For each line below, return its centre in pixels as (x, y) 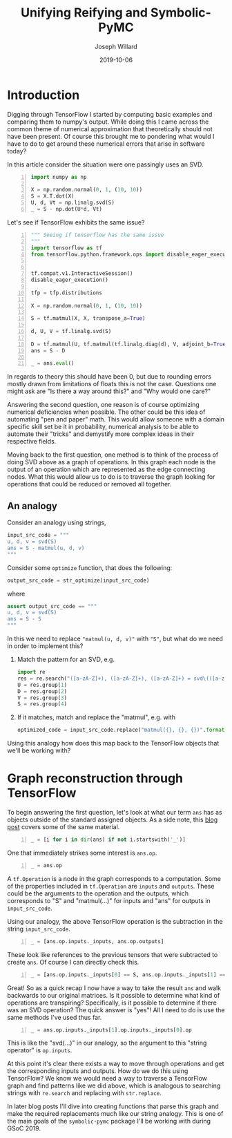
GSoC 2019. (24, 1128)
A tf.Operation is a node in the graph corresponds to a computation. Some (114, 878)
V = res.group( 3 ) (42, 698)
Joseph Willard (116, 46)
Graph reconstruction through (95, 778)
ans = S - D (48, 350)
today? (17, 151)
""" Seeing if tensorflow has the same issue (97, 235)
